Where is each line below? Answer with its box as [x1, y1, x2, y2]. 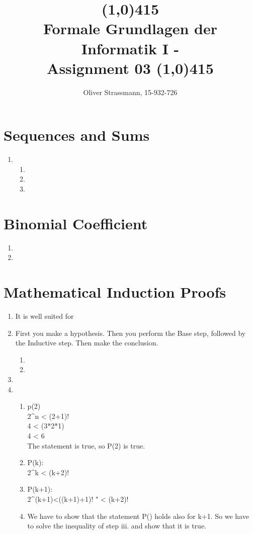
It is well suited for [15, 311, 74, 321]
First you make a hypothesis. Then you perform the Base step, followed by [15, 327, 246, 338]
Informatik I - [81, 38, 180, 58]
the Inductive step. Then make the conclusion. [15, 337, 158, 348]
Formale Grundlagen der [43, 18, 218, 39]
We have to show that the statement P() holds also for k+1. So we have [27, 510, 249, 521]
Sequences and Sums [4, 125, 150, 145]
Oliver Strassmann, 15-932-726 [83, 86, 178, 97]
